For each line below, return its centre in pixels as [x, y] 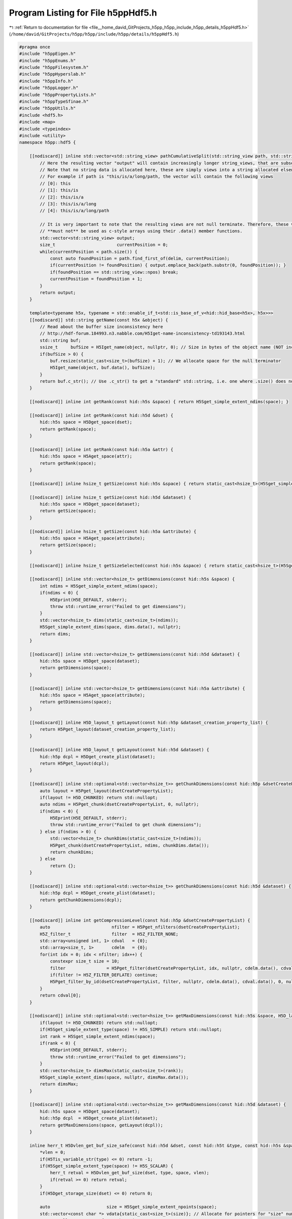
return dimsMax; [59, 1084]
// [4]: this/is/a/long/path [74, 211]
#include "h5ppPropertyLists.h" [58, 95]
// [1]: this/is [59, 190]
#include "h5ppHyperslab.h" [53, 74]
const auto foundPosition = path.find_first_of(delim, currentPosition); [140, 259]
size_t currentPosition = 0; [104, 245]
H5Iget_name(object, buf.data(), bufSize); [103, 368]
